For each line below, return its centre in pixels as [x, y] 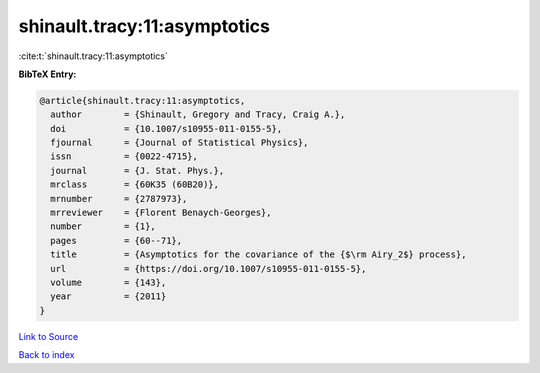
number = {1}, [103, 226]
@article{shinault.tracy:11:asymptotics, [142, 100]
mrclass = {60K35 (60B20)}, [135, 184]
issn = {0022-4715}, [124, 156]
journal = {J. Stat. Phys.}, [137, 170]
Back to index [46, 355]
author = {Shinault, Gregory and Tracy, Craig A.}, [198, 114]
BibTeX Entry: [47, 74]
